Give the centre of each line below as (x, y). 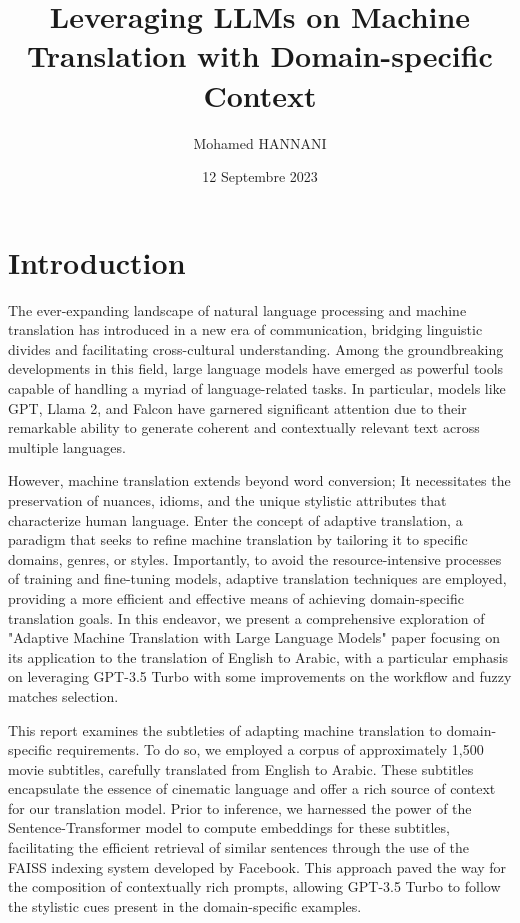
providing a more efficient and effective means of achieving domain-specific (236, 597)
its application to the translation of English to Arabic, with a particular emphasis (258, 656)
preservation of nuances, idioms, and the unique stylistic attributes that (227, 499)
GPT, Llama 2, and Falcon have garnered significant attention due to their (237, 407)
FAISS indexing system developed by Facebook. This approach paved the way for (257, 866)
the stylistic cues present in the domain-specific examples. (185, 905)
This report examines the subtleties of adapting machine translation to (225, 729)
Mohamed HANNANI (260, 142)
